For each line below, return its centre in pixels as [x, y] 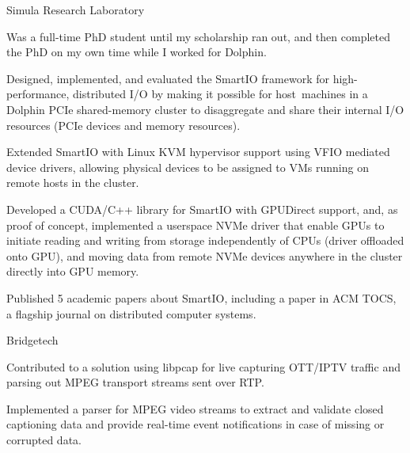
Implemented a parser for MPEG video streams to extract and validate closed [195, 408]
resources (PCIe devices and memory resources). [123, 125]
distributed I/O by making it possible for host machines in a [220, 94]
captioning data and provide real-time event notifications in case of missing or [196, 424]
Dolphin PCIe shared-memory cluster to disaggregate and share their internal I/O [205, 109]
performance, [38, 94]
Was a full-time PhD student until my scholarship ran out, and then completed [198, 36]
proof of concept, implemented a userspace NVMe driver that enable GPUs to [196, 225]
